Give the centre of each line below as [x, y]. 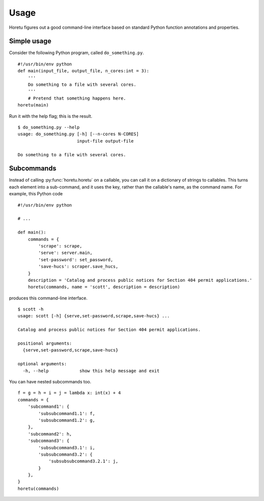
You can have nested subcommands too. [50, 381]
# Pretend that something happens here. [77, 98]
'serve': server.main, [66, 253]
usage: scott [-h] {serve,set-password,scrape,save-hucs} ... [94, 316]
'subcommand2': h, [50, 434]
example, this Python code [36, 194]
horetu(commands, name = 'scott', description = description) [104, 287]
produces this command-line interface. [48, 298]
